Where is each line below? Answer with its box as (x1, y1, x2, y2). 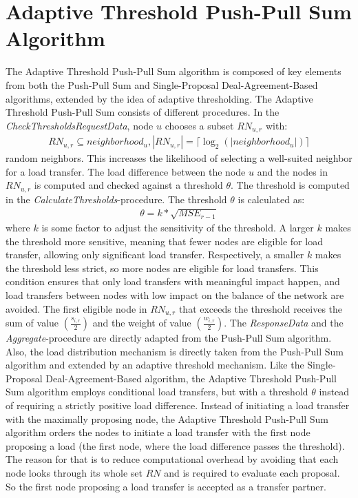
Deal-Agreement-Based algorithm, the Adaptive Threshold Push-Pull (45, 371, 337, 385)
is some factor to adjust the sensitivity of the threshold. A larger (41, 220, 314, 234)
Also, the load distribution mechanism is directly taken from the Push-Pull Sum (6, 344, 344, 358)
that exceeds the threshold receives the (178, 301, 342, 315)
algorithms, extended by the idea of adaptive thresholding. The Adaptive (6, 91, 313, 105)
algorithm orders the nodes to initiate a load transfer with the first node (6, 425, 310, 439)
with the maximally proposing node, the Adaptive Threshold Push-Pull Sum (6, 411, 328, 426)
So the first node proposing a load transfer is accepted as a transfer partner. (6, 479, 326, 493)
